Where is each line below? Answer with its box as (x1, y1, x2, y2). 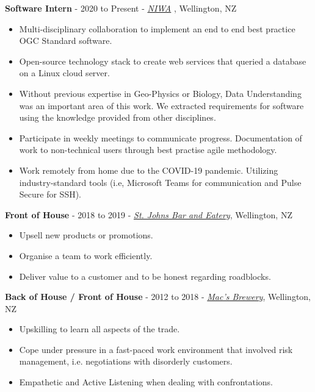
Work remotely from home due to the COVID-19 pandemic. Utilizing (19, 163, 278, 176)
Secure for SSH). (19, 188, 82, 201)
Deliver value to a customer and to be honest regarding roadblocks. (19, 269, 271, 282)
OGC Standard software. (19, 34, 112, 47)
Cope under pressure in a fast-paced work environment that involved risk (19, 343, 293, 355)
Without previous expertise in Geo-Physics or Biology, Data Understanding (19, 87, 302, 99)
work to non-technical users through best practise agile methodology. (19, 143, 277, 156)
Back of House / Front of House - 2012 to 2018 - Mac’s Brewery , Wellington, (5, 290, 311, 303)
